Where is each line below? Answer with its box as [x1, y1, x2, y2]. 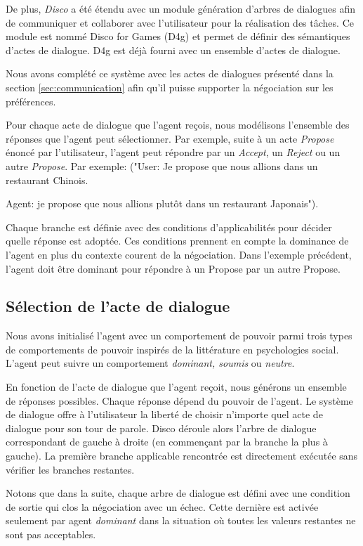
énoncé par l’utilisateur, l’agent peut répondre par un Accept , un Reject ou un [6, 145, 341, 160]
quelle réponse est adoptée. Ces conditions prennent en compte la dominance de [6, 233, 349, 248]
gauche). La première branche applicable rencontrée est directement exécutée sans [6, 448, 358, 463]
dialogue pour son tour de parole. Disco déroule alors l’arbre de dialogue [6, 420, 317, 435]
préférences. [6, 93, 56, 108]
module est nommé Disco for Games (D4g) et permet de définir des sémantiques [6, 29, 350, 44]
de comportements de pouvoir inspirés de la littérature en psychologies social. [6, 342, 339, 356]
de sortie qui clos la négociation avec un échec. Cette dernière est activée [6, 499, 319, 514]
